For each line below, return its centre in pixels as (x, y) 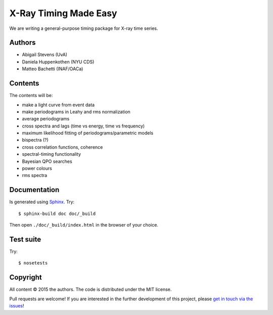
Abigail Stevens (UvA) (45, 55)
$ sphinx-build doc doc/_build (57, 213)
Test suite (25, 239)
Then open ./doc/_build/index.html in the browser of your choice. (84, 225)
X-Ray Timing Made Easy (63, 13)
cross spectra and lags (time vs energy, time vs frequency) (83, 126)
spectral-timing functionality (51, 154)
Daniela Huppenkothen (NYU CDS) (58, 62)
